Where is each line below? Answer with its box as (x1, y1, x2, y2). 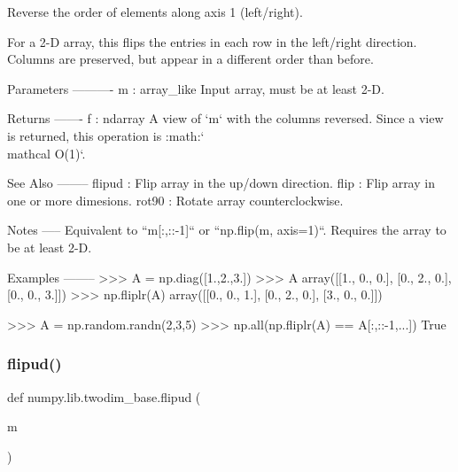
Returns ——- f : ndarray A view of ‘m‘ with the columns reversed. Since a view (7, 109, 444, 128)
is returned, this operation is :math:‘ (7, 126, 205, 144)
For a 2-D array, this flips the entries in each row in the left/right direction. (7, 32, 417, 50)
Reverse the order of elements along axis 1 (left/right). (7, 3, 303, 20)
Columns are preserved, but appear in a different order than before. (7, 50, 374, 68)
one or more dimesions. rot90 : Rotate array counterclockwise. (7, 190, 344, 209)
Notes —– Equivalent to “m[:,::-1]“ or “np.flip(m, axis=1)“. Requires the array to (7, 221, 446, 239)
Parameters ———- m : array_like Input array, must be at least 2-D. (7, 79, 384, 97)
